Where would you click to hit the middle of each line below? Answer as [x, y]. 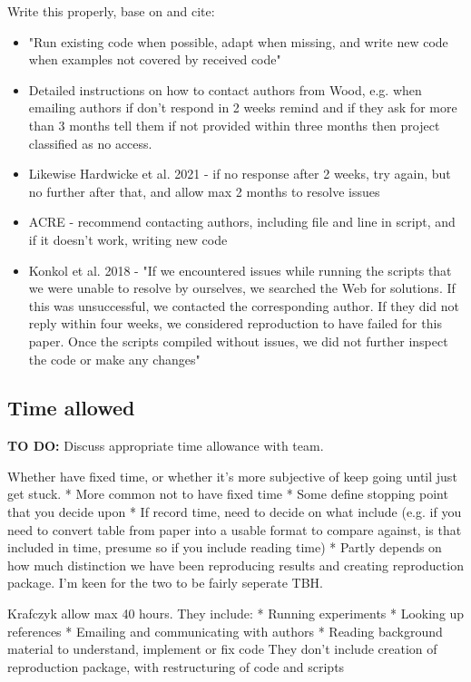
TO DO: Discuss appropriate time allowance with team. [166, 446]
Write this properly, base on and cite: [111, 11]
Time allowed [71, 408]
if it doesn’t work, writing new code [128, 239]
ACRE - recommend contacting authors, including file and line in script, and [242, 222]
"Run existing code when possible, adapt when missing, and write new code [238, 41]
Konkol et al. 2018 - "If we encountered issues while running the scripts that [240, 270]
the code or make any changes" [114, 359]
